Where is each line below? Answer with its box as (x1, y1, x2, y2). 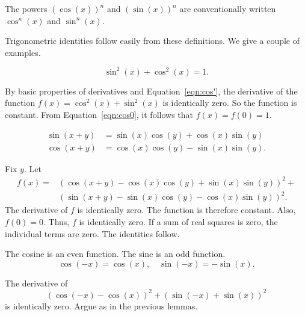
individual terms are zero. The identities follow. (5, 227, 180, 240)
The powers (5, 2, 48, 14)
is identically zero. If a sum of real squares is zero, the (79, 215, 278, 228)
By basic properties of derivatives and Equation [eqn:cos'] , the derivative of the (5, 84, 298, 97)
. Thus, (43, 215, 70, 228)
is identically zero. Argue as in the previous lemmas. (5, 299, 198, 312)
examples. (5, 46, 41, 58)
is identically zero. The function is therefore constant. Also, (77, 203, 296, 216)
